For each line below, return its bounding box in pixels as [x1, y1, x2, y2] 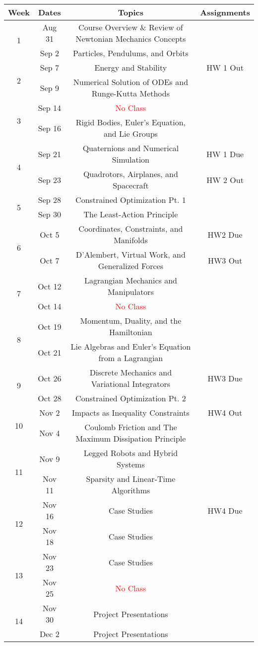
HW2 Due [207, 228, 243, 240]
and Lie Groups [103, 128, 158, 139]
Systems [117, 459, 145, 470]
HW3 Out [207, 254, 243, 266]
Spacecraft [113, 180, 149, 191]
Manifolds [114, 234, 148, 246]
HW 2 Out [206, 174, 244, 185]
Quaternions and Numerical [82, 142, 179, 154]
